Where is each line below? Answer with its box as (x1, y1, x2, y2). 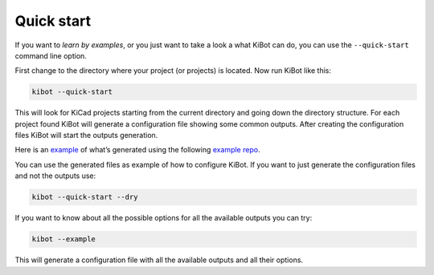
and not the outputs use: (14, 171, 96, 180)
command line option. (14, 51, 88, 60)
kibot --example (31, 235, 96, 244)
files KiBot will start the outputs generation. (14, 131, 158, 140)
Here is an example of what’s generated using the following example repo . (14, 145, 260, 155)
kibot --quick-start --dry (31, 192, 138, 202)
